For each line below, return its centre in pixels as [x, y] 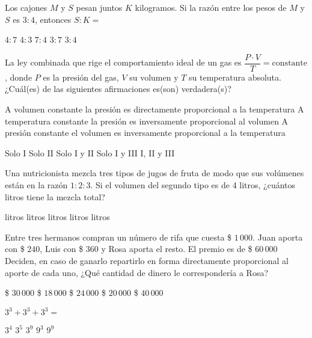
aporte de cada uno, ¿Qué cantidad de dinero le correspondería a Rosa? [137, 272]
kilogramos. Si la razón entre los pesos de [211, 7]
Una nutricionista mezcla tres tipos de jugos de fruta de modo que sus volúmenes [154, 173]
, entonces [53, 19]
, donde [19, 77]
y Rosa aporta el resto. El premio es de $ [177, 249]
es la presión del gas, [81, 77]
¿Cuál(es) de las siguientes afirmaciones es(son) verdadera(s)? [118, 89]
